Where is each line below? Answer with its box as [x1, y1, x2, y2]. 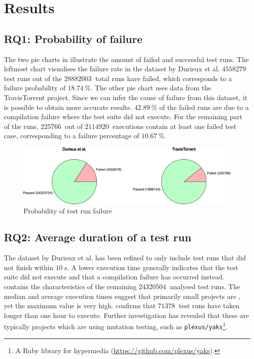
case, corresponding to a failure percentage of [4, 130, 139, 141]
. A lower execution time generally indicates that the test [67, 262, 238, 272]
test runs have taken [178, 300, 240, 311]
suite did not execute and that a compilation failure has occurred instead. [4, 272, 225, 282]
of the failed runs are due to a [159, 102, 249, 112]
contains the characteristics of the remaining [4, 281, 137, 292]
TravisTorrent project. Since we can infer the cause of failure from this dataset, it [4, 92, 248, 102]
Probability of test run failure [23, 206, 112, 216]
